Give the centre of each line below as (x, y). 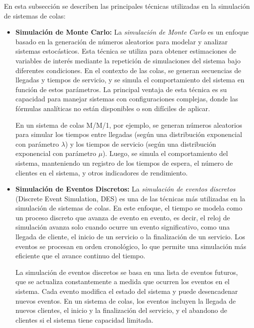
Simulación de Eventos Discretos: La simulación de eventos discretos (125, 189)
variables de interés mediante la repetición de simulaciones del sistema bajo (128, 60)
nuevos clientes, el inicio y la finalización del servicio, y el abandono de (121, 310)
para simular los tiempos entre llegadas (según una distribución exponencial (129, 134)
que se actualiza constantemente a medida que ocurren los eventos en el (122, 281)
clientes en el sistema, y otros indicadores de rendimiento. (102, 172)
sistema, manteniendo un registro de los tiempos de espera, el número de (124, 163)
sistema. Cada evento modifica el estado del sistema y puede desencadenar (127, 291)
